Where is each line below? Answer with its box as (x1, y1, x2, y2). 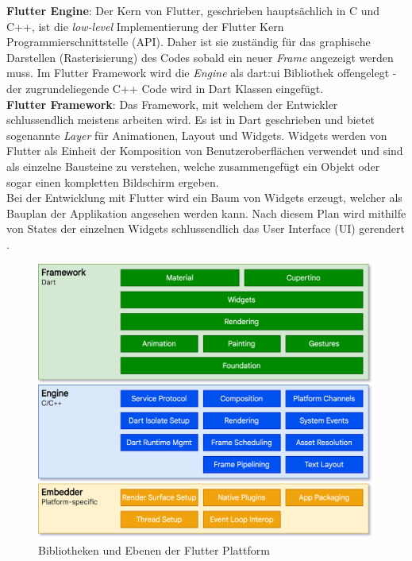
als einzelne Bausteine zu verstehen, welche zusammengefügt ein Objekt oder (6, 157, 380, 174)
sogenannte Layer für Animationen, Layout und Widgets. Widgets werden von (6, 126, 387, 143)
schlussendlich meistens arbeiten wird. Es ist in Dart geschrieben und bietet (6, 111, 375, 128)
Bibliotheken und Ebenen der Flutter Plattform (38, 542, 270, 559)
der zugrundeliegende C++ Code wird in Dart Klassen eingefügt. (6, 79, 324, 96)
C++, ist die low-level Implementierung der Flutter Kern (6, 17, 284, 34)
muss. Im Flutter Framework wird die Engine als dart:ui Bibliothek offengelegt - (6, 64, 397, 81)
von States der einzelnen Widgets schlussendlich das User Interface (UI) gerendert (6, 220, 405, 237)
